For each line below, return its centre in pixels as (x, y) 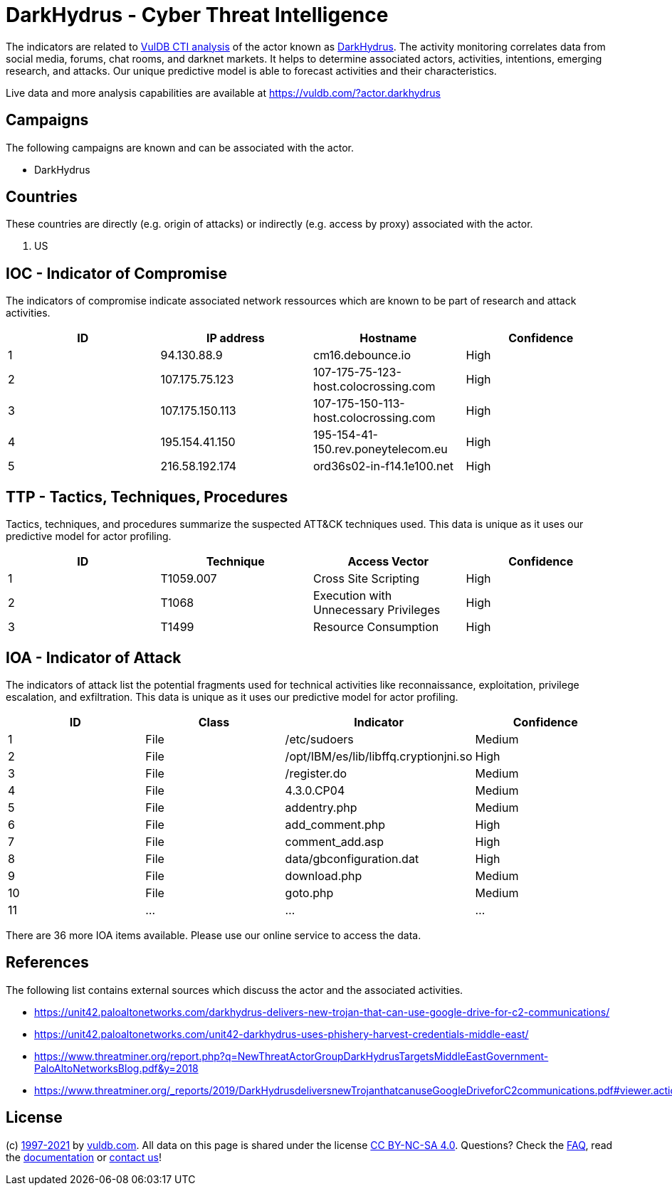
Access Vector (388, 562)
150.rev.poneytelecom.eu (380, 449)
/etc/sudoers (319, 739)
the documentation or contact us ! (84, 1157)
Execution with (353, 596)
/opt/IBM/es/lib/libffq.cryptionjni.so (379, 756)
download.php (324, 875)
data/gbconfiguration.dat (352, 858)
